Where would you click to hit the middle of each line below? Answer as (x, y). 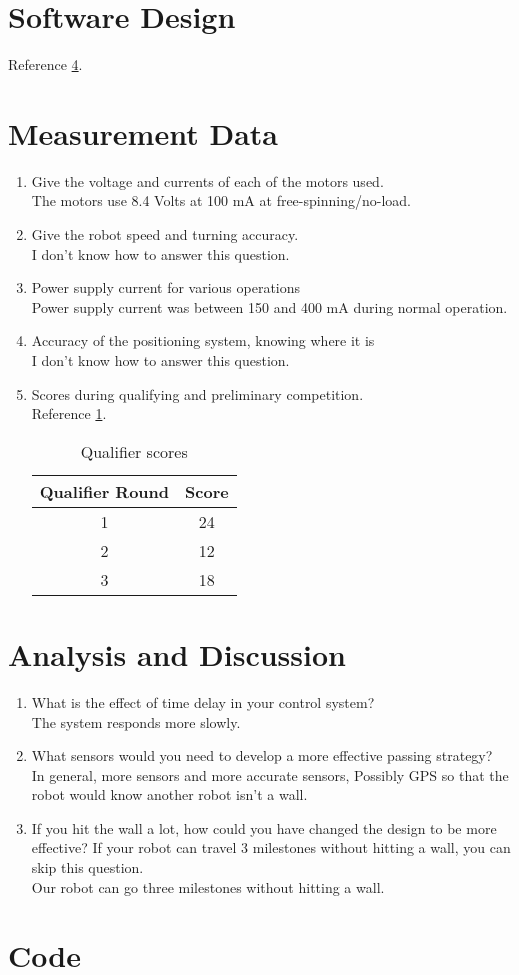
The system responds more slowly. (136, 721)
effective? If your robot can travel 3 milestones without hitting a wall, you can (271, 847)
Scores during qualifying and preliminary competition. (197, 393)
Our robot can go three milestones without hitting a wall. (208, 886)
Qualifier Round (104, 491)
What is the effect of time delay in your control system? (203, 701)
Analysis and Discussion (177, 653)
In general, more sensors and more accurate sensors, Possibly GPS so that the (270, 774)
